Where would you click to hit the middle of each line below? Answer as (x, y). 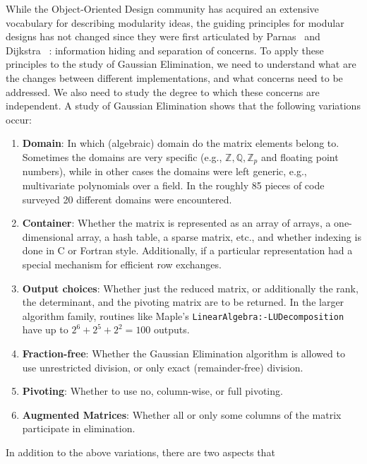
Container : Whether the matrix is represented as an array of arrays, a (176, 223)
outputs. (172, 329)
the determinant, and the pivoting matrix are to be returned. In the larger (183, 302)
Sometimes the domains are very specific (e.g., (122, 156)
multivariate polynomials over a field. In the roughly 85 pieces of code (173, 185)
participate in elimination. (79, 428)
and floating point (300, 156)
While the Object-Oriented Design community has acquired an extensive (162, 8)
